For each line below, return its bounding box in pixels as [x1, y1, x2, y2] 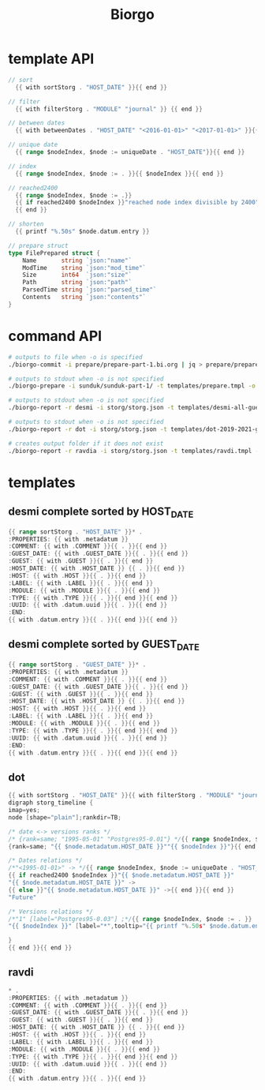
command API [8, 328, 103, 345]
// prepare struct [8, 242, 69, 249]
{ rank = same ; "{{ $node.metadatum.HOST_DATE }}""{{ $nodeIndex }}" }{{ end [8, 842, 256, 850]
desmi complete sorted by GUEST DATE [8, 638, 200, 653]
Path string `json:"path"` [22, 279, 132, 287]
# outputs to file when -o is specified [8, 353, 144, 361]
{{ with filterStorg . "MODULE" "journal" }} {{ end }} [15, 105, 203, 113]
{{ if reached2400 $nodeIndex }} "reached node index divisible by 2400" [15, 199, 259, 207]
